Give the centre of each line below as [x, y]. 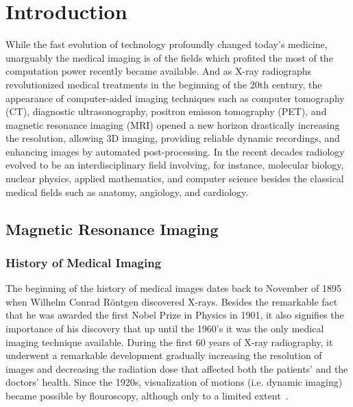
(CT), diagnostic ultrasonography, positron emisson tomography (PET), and [166, 111]
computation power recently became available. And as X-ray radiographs [159, 71]
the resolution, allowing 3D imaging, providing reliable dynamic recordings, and [173, 138]
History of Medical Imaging [84, 262]
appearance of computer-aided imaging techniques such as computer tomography [175, 98]
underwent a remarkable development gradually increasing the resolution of [164, 355]
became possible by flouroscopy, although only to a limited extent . [147, 395]
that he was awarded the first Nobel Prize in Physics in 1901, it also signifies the [175, 315]
